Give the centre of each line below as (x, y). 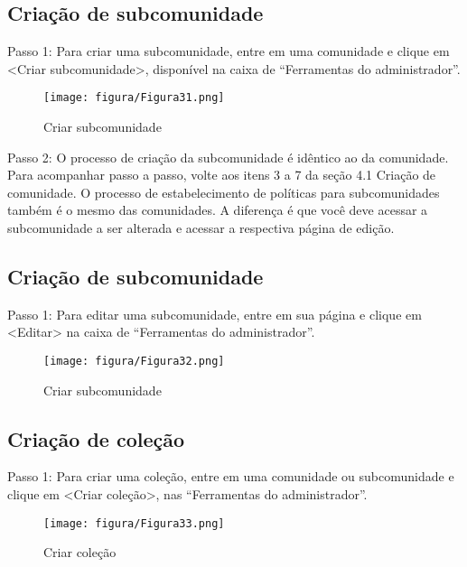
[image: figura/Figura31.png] (134, 98)
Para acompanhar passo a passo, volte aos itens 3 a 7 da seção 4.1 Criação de (222, 175)
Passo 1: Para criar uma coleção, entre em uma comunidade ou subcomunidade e (231, 476)
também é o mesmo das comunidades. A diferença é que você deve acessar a (218, 210)
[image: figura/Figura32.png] (134, 361)
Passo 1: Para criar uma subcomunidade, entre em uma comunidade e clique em (229, 51)
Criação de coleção (96, 438)
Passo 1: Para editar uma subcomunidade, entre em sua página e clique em (215, 314)
